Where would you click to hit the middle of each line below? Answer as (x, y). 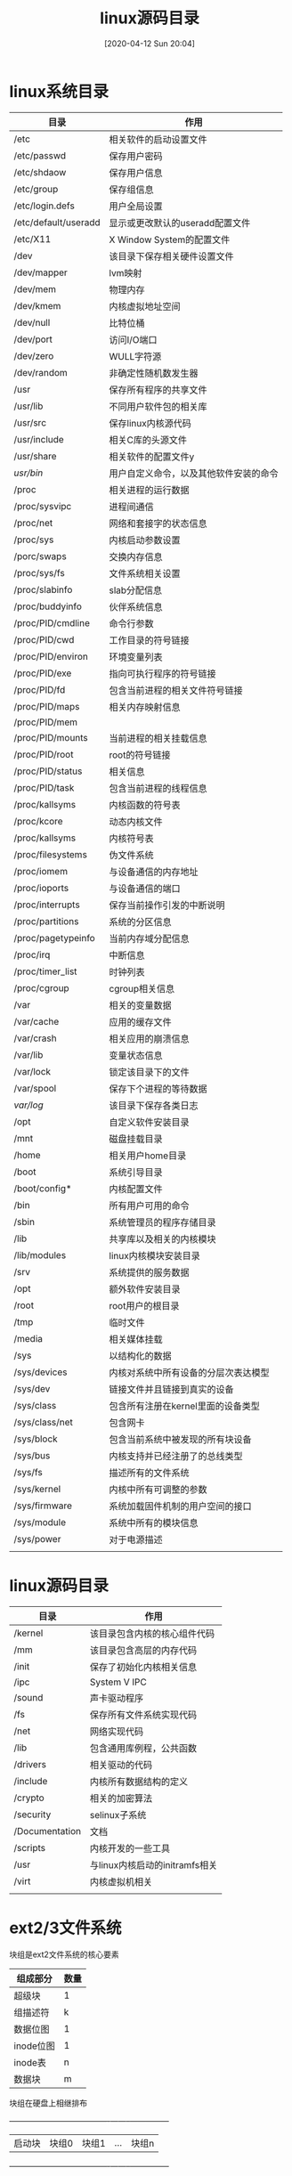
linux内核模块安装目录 (154, 1255)
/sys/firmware (43, 1506)
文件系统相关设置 (145, 573)
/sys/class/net (44, 1422)
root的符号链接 (140, 755)
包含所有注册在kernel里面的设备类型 (184, 1406)
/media (28, 1338)
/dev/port (33, 339)
